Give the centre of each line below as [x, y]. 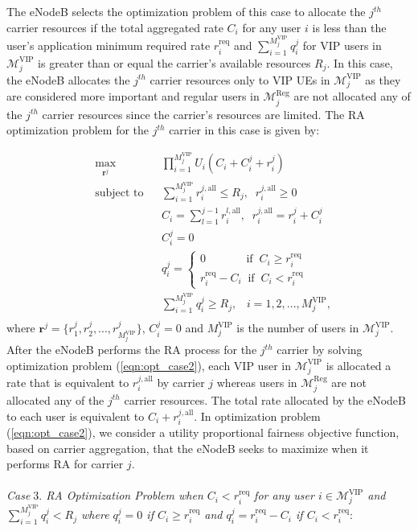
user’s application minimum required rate [109, 45]
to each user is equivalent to [76, 416]
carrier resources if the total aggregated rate [115, 27]
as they [383, 79]
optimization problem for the [78, 130]
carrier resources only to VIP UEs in [240, 79]
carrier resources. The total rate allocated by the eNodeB [265, 399]
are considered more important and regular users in [133, 96]
